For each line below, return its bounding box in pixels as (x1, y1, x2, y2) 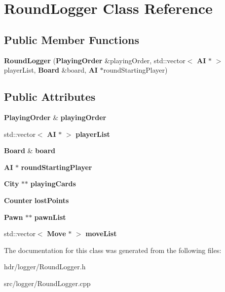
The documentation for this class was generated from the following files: (4, 245, 222, 255)
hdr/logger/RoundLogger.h (4, 261, 86, 272)
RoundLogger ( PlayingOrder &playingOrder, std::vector (4, 55, 186, 65)
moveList (85, 228, 117, 239)
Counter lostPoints (4, 195, 69, 205)
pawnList (34, 211, 66, 222)
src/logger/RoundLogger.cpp (4, 278, 91, 288)
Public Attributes (4, 89, 96, 104)
